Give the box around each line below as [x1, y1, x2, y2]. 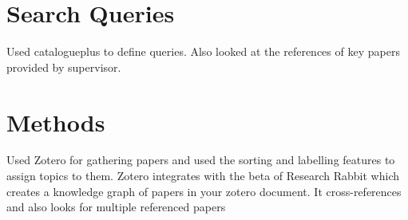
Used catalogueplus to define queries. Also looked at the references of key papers [6, 43, 400, 60]
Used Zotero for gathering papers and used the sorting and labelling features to [6, 151, 395, 168]
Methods [6, 105, 105, 138]
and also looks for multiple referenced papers [6, 198, 226, 215]
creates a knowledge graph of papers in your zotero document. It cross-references [6, 183, 402, 199]
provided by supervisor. [6, 58, 121, 75]
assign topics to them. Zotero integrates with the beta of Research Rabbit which [6, 167, 400, 184]
